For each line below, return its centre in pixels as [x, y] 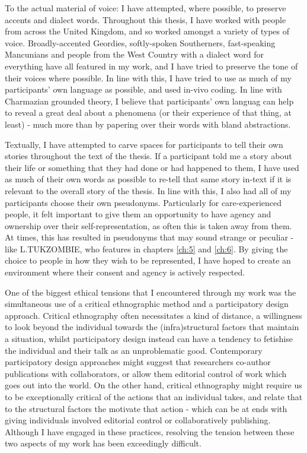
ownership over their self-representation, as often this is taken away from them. [148, 225]
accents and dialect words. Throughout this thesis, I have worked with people [145, 19]
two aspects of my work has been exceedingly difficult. [103, 443]
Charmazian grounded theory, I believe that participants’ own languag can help [149, 101]
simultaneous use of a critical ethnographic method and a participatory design [147, 304]
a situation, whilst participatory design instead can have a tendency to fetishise [149, 339]
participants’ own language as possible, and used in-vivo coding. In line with [143, 89]
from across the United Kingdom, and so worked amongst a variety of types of [147, 31]
